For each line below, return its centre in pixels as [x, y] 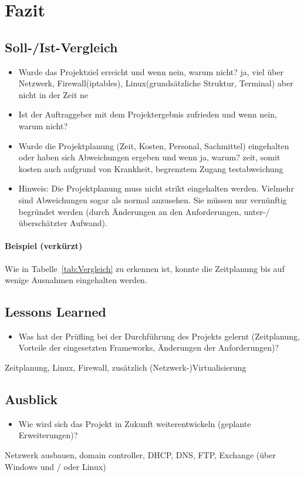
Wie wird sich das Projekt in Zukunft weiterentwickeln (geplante [135, 423]
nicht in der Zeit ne [53, 94]
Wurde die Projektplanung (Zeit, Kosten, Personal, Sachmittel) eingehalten [154, 145]
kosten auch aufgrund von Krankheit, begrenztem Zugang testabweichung [151, 168]
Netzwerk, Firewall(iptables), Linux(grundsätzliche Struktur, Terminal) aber [156, 83]
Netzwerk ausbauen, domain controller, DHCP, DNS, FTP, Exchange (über [140, 455]
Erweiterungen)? [48, 435]
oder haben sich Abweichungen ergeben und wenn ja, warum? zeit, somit [149, 157]
